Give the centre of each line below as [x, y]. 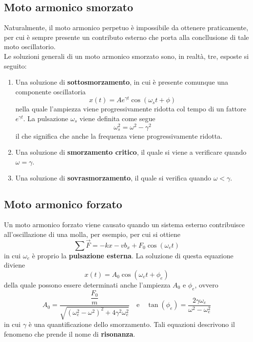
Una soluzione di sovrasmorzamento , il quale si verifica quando [113, 178]
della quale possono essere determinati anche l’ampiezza [87, 284]
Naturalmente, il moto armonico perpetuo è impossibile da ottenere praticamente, [126, 27]
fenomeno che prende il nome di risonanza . [70, 333]
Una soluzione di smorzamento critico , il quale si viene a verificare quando [131, 152]
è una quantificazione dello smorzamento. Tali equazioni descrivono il [132, 324]
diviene [15, 265]
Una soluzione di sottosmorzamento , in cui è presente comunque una [122, 82]
